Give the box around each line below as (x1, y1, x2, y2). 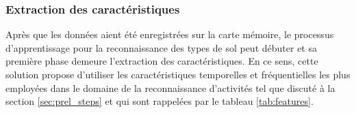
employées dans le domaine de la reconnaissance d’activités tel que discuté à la (5, 80, 335, 95)
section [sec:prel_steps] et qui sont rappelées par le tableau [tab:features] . (5, 94, 314, 108)
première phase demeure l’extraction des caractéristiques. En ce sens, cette (5, 54, 318, 68)
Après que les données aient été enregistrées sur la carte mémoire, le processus (5, 27, 334, 42)
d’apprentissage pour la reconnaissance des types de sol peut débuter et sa (5, 40, 317, 54)
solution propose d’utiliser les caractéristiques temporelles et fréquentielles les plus (5, 67, 351, 81)
